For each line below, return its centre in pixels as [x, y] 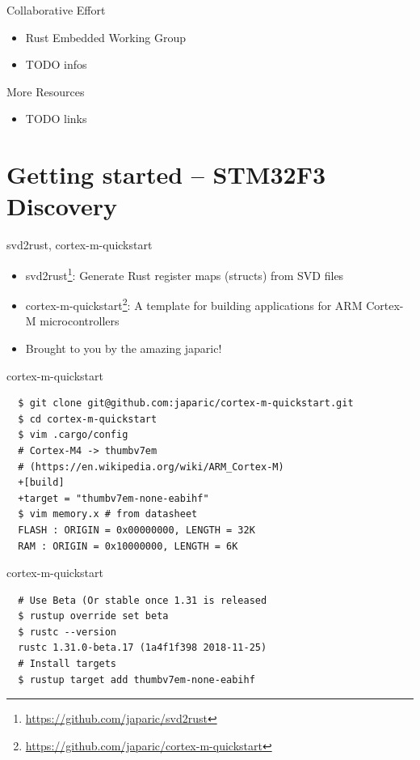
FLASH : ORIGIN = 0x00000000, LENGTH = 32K [136, 530]
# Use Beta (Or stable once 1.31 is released [143, 600]
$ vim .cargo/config [73, 435]
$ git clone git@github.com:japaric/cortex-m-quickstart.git [186, 403]
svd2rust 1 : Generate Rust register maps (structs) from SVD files [185, 274]
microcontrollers [80, 321]
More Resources [46, 91]
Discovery [62, 206]
